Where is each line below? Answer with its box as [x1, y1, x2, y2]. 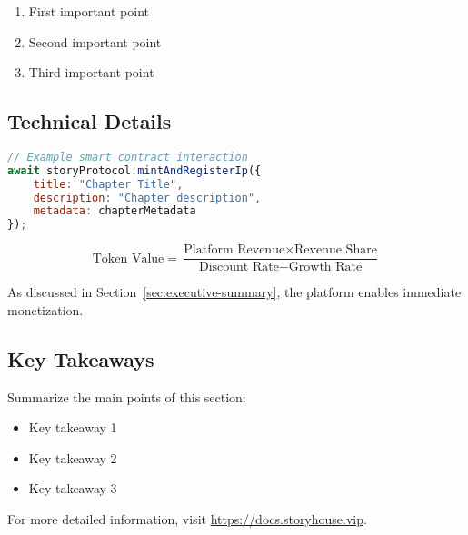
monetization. [7, 300, 84, 319]
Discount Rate [198, 261, 279, 274]
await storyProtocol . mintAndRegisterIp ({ [7, 163, 262, 177]
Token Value [92, 252, 164, 265]
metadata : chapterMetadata [33, 204, 196, 218]
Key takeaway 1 [28, 418, 117, 437]
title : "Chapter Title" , [33, 177, 184, 191]
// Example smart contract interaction [7, 150, 248, 163]
